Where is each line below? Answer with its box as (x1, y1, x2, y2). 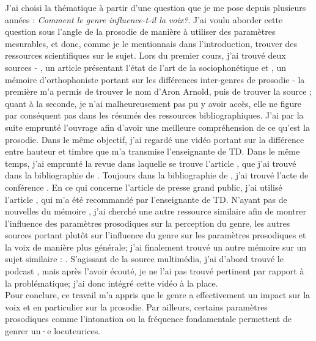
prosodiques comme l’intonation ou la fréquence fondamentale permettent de (5, 312, 292, 325)
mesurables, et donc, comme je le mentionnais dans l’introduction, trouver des (5, 37, 298, 50)
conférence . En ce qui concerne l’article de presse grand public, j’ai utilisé (5, 180, 282, 193)
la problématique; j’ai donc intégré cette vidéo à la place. (5, 276, 218, 289)
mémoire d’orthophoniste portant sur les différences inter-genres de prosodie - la (5, 73, 305, 86)
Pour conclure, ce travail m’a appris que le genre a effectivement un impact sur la (5, 288, 310, 301)
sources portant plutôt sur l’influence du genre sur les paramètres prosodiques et (5, 229, 306, 241)
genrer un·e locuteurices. (5, 324, 101, 337)
